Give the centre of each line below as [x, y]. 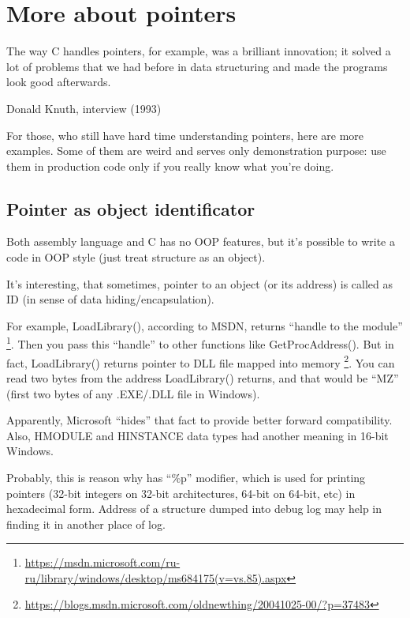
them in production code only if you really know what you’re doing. [170, 166]
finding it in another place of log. [86, 524]
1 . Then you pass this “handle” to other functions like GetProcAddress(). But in [200, 343]
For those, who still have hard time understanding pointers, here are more [185, 135]
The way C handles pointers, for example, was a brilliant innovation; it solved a [199, 51]
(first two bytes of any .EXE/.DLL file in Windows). [133, 393]
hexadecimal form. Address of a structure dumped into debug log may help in [194, 509]
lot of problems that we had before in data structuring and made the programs [197, 66]
